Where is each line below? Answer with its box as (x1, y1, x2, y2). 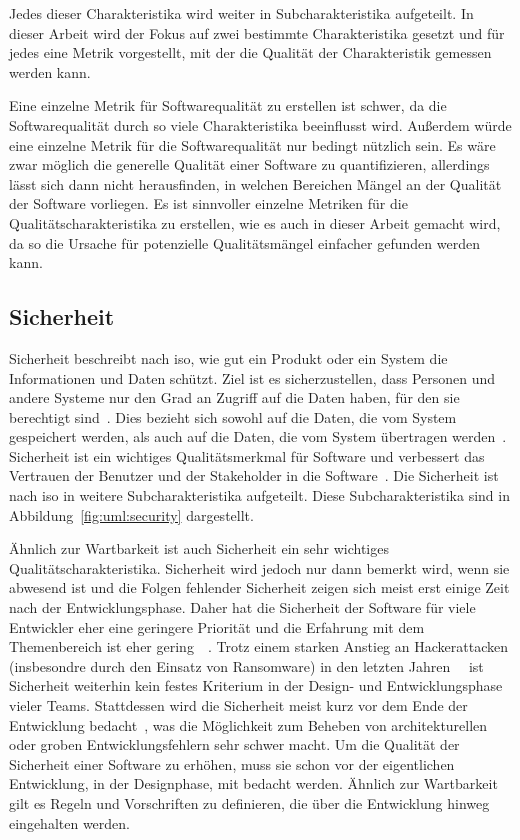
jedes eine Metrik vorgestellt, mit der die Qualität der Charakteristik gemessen (9, 42, 492, 63)
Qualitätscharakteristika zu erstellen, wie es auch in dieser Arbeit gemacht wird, (9, 212, 501, 233)
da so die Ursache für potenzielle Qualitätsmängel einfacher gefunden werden (9, 232, 480, 253)
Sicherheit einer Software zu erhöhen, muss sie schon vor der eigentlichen (9, 753, 455, 774)
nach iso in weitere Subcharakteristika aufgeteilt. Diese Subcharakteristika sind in (9, 485, 510, 506)
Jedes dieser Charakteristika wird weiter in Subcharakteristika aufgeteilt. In (9, 3, 474, 23)
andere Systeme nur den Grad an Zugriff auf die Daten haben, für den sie (9, 387, 460, 408)
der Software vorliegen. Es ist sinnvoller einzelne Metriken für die (9, 193, 408, 214)
